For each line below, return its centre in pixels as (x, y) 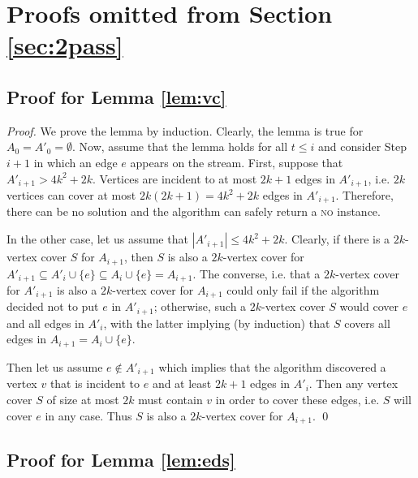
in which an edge (75, 162)
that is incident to (95, 383)
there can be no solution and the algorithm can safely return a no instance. (194, 211)
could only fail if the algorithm (303, 289)
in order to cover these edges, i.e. (297, 399)
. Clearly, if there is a (337, 239)
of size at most (83, 399)
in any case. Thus (88, 415)
